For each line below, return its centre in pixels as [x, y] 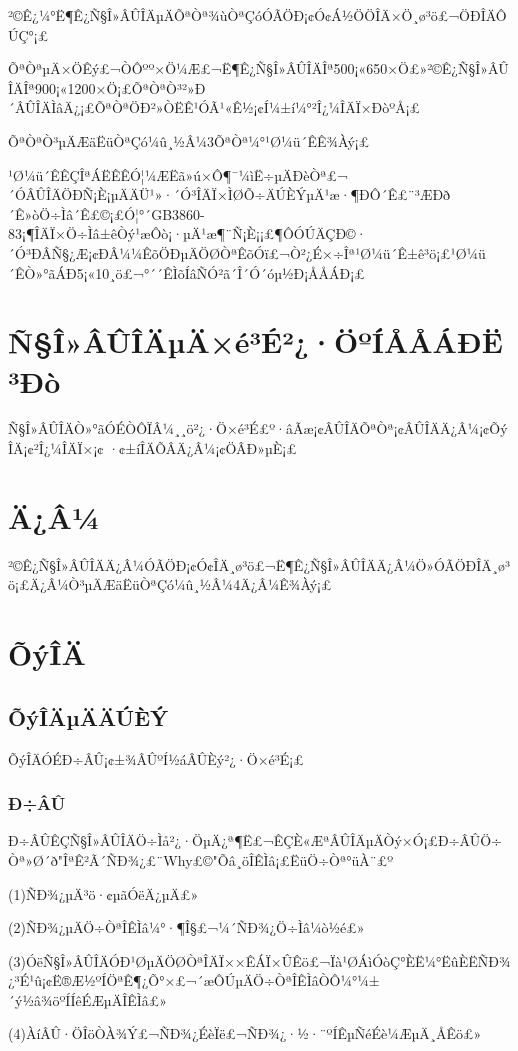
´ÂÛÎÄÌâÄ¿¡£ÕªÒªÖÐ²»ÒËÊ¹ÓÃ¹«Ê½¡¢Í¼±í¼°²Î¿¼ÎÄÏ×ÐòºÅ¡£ [214, 107]
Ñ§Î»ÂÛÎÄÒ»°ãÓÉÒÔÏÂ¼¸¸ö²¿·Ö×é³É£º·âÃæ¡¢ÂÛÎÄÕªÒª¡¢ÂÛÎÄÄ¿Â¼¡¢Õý [258, 428]
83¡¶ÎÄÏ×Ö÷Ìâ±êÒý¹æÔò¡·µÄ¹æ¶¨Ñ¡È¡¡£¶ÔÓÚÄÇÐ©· [187, 233]
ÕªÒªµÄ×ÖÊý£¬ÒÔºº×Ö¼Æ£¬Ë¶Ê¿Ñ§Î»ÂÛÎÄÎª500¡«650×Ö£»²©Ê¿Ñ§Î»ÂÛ [258, 68]
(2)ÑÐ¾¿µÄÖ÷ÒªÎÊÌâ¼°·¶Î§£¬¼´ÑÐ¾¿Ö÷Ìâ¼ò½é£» [186, 927]
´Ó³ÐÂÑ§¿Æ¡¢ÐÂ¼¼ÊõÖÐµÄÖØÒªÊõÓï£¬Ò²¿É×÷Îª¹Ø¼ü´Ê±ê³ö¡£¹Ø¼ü [247, 252]
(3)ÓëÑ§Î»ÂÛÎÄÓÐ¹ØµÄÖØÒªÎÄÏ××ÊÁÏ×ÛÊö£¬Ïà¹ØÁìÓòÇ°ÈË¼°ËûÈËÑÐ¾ [259, 960]
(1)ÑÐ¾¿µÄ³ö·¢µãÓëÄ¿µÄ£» [103, 893]
